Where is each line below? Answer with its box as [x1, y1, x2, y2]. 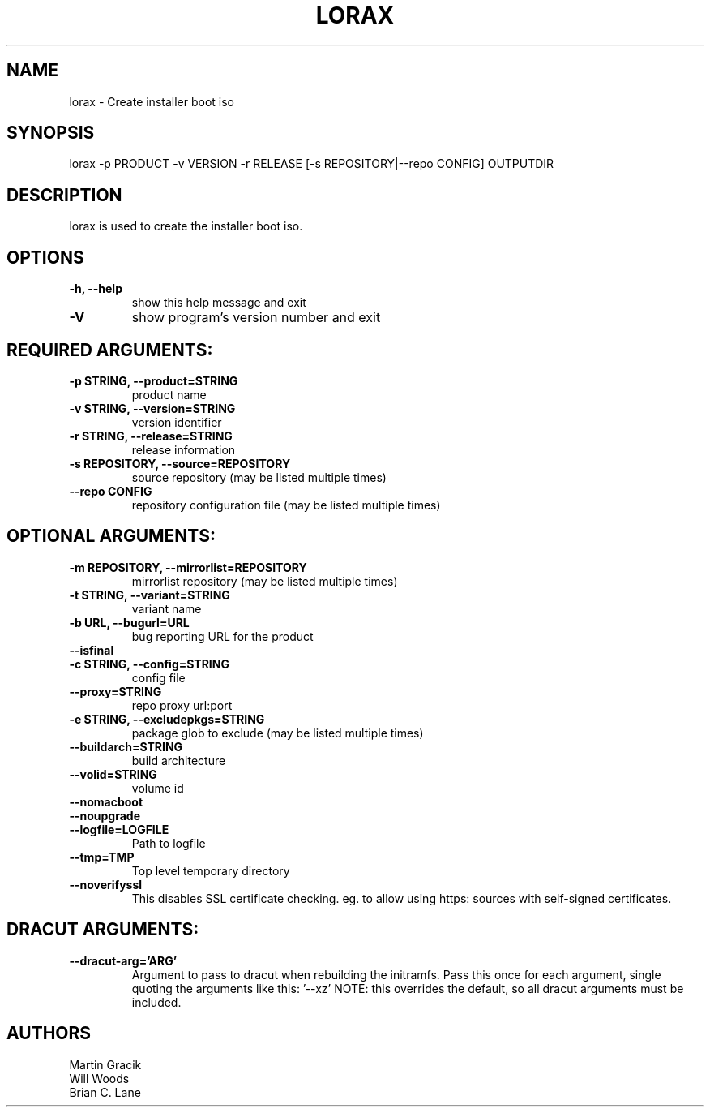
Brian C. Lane [69, 1085, 141, 1099]
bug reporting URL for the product [131, 629, 314, 643]
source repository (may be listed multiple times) [131, 470, 387, 484]
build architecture [131, 753, 226, 767]
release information [131, 442, 236, 457]
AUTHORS [6, 1023, 92, 1044]
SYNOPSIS [6, 122, 95, 144]
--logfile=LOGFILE [69, 822, 169, 836]
